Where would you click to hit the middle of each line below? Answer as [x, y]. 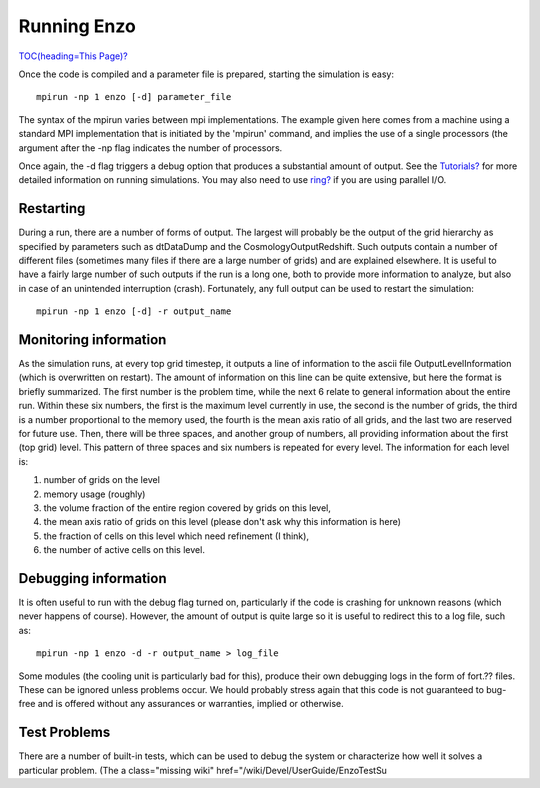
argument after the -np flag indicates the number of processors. [150, 147]
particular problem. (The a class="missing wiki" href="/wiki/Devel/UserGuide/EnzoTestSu [202, 770]
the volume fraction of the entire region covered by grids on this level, [187, 507]
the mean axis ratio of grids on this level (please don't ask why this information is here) [222, 522]
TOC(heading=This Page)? [73, 56]
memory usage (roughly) [94, 494]
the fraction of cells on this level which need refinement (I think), [176, 536]
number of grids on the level [101, 480]
